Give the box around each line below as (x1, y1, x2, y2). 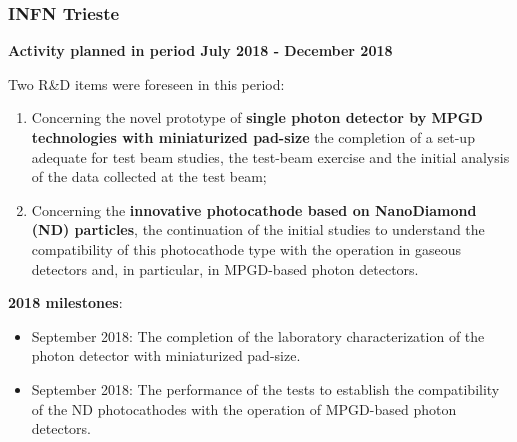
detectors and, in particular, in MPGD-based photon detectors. (31, 258, 419, 279)
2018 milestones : (8, 292, 123, 313)
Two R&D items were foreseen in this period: (8, 73, 285, 94)
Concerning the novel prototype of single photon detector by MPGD (31, 107, 483, 128)
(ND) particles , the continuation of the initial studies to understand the (31, 219, 485, 240)
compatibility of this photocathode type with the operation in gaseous (31, 238, 462, 259)
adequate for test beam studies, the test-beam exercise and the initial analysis (31, 146, 510, 167)
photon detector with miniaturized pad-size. (31, 345, 301, 366)
